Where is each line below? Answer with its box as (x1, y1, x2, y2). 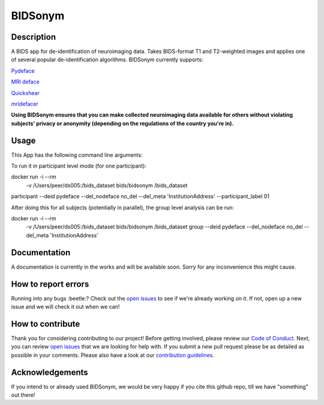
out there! (11, 391, 35, 399)
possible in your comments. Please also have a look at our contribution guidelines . (11, 352, 214, 359)
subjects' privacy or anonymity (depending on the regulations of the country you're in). (11, 120, 234, 127)
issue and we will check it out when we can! (11, 303, 120, 311)
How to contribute (11, 318, 80, 329)
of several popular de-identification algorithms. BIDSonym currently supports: (11, 56, 203, 63)
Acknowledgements (11, 367, 88, 377)
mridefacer (11, 100, 39, 108)
